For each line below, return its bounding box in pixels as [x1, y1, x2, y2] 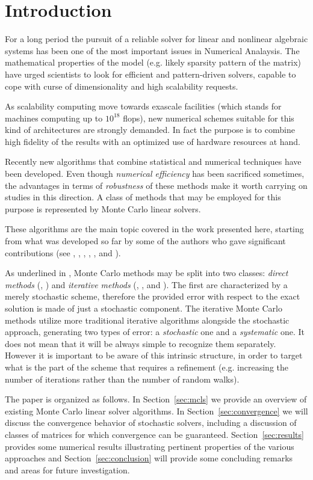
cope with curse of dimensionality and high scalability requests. [5, 79, 238, 92]
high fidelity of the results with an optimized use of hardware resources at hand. [5, 135, 300, 147]
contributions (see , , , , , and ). [5, 246, 121, 259]
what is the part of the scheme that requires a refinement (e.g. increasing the [5, 360, 289, 373]
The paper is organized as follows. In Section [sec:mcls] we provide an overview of [5, 393, 307, 405]
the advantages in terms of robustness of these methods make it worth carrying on [5, 179, 308, 191]
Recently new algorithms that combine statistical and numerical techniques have [5, 155, 302, 168]
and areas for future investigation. [5, 463, 130, 476]
